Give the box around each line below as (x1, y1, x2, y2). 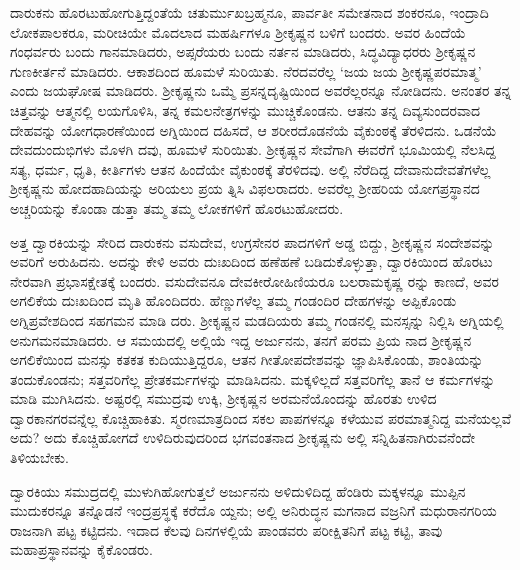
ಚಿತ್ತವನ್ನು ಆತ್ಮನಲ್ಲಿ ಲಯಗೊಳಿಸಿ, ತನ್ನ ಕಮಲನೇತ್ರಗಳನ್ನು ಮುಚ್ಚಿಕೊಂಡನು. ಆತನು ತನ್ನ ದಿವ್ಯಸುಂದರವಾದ (10, 99, 480, 120)
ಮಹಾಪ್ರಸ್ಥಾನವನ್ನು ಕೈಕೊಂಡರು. (10, 539, 153, 560)
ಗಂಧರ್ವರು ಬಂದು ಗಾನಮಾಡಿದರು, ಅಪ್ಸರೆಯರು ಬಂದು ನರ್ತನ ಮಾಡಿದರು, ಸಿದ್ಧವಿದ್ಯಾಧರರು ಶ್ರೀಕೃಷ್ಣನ (10, 41, 476, 62)
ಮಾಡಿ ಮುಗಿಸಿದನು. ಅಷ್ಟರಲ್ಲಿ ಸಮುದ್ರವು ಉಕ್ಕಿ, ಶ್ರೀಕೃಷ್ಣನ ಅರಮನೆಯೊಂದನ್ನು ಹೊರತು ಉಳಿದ (10, 388, 437, 409)
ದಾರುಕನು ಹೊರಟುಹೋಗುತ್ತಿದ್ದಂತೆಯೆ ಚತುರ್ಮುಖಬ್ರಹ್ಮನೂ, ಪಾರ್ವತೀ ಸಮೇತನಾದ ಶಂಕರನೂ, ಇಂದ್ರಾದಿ (10, 2, 489, 22)
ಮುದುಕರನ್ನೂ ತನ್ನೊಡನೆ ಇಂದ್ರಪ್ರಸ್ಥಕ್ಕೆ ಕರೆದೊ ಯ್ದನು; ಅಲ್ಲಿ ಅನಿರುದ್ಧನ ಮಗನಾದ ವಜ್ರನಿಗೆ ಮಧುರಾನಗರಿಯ (10, 500, 497, 521)
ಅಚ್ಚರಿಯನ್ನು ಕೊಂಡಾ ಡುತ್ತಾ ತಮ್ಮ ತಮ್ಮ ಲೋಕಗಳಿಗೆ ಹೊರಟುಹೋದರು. (10, 197, 344, 218)
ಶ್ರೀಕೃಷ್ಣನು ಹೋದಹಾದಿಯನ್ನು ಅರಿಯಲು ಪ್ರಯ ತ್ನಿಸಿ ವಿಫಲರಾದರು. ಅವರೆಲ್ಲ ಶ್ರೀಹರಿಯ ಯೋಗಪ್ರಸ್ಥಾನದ (10, 178, 480, 199)
